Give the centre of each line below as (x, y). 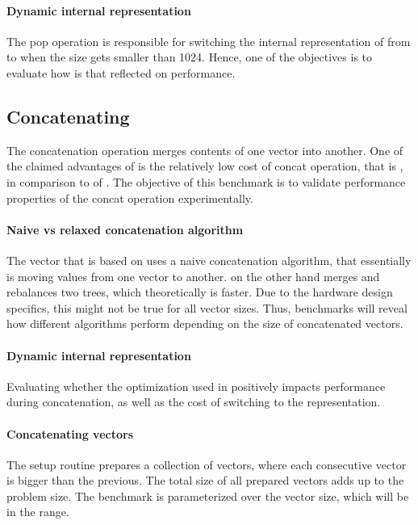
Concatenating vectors (70, 433)
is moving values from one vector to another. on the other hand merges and (193, 276)
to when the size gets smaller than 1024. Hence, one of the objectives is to (190, 57)
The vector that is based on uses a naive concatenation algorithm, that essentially (209, 260)
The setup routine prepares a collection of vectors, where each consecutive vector (207, 464)
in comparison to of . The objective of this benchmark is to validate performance (206, 181)
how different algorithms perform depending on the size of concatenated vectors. (205, 323)
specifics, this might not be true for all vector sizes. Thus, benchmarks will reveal (207, 307)
